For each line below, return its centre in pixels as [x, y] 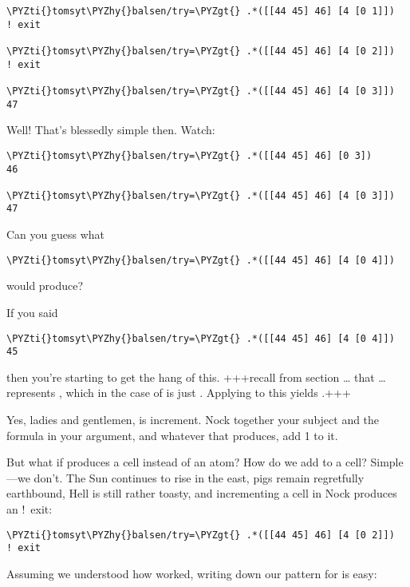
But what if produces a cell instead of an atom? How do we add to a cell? [187, 462]
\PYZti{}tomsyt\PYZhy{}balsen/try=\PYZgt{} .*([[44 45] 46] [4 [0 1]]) [201, 11]
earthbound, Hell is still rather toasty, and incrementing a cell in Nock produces [202, 493]
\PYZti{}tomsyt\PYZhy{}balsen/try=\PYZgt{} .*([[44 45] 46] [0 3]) [189, 155]
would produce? [45, 286]
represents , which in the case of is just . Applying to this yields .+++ [179, 393]
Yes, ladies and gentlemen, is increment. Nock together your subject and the [193, 420]
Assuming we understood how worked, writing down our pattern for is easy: [192, 573]
